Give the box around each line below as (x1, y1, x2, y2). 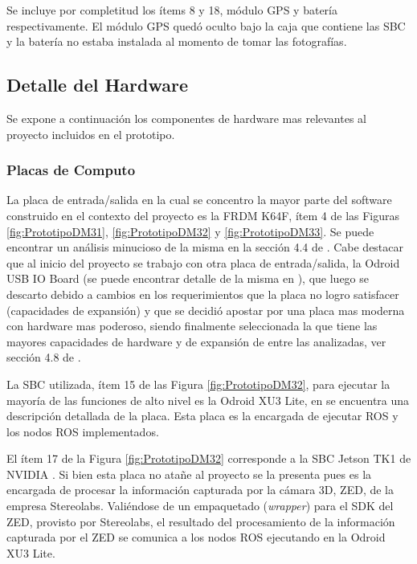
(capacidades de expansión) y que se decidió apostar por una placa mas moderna (6, 301, 405, 318)
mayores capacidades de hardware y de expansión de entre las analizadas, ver (6, 333, 386, 349)
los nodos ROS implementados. (6, 423, 159, 439)
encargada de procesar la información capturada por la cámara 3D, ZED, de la (6, 481, 395, 498)
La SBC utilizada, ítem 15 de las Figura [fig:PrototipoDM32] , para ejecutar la (6, 375, 390, 392)
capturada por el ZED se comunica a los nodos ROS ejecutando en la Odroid (6, 529, 386, 546)
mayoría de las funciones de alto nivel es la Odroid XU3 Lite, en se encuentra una (6, 391, 410, 408)
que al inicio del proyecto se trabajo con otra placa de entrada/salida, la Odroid (6, 254, 400, 271)
